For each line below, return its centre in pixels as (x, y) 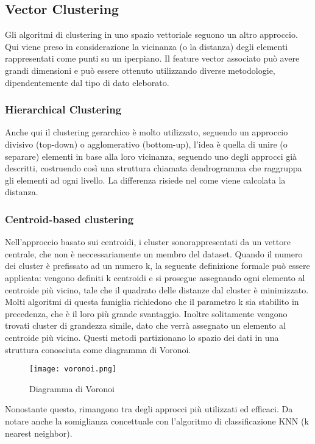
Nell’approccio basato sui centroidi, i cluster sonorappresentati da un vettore (148, 242)
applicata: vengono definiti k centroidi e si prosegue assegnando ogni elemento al (155, 277)
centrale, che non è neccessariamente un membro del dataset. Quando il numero (154, 253)
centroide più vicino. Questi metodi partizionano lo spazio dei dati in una (142, 337)
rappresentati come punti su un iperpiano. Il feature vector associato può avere (152, 58)
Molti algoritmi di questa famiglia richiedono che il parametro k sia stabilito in (152, 302)
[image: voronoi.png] (73, 369)
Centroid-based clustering (69, 219)
